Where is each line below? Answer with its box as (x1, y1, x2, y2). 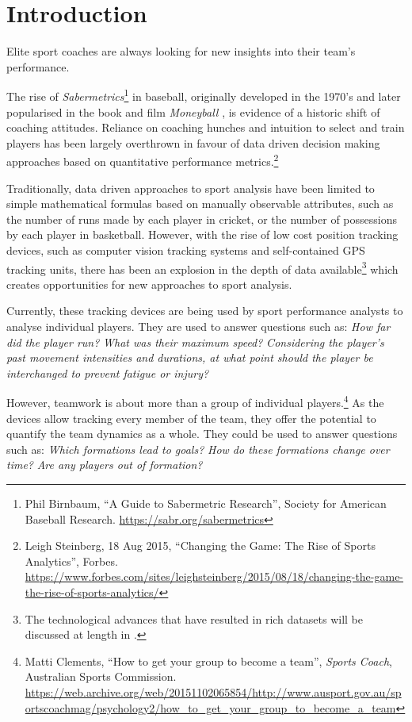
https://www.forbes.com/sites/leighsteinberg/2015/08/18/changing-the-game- (25, 568, 404, 585)
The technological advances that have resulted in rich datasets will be (25, 610, 363, 627)
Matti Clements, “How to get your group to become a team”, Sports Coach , (25, 652, 392, 669)
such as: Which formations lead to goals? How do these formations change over (6, 440, 390, 457)
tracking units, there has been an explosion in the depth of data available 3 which (6, 258, 399, 277)
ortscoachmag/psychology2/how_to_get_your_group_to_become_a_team (25, 699, 396, 716)
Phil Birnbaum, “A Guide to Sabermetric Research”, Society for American (25, 495, 387, 511)
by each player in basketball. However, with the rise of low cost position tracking (6, 226, 399, 243)
